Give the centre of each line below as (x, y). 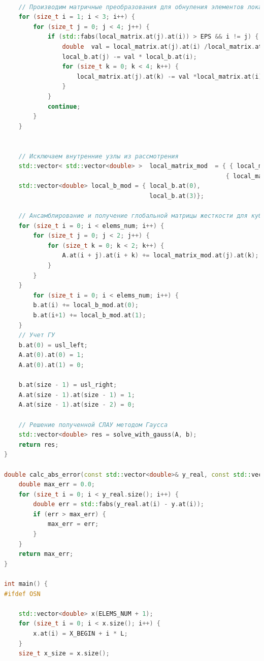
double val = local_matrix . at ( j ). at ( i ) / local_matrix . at (162, 46)
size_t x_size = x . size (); (64, 654)
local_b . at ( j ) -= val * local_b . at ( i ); (129, 57)
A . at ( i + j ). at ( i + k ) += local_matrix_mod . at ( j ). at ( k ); (160, 256)
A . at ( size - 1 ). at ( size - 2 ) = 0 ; (77, 405)
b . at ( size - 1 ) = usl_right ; (68, 385)
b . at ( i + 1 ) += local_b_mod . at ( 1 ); (90, 315)
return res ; (39, 444)
